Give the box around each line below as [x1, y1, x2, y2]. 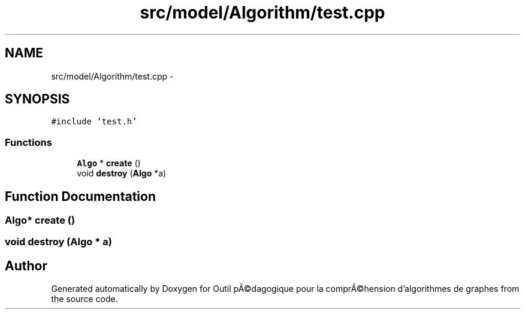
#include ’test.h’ [51, 117, 137, 127]
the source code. [51, 294, 118, 304]
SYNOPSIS [5, 92, 70, 107]
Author [5, 258, 47, 273]
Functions [5, 136, 52, 148]
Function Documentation [5, 188, 156, 204]
